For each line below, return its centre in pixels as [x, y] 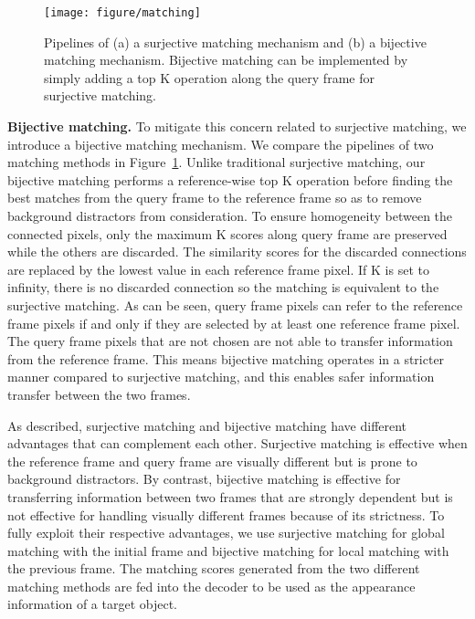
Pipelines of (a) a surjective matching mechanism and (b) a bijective [235, 42]
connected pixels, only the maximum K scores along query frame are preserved [227, 233]
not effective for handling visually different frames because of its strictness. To [226, 514]
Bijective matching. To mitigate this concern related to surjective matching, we [237, 126]
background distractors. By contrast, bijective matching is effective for [204, 479]
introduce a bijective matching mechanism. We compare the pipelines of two [221, 144]
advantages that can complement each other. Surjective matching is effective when [237, 443]
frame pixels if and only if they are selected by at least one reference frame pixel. [234, 323]
